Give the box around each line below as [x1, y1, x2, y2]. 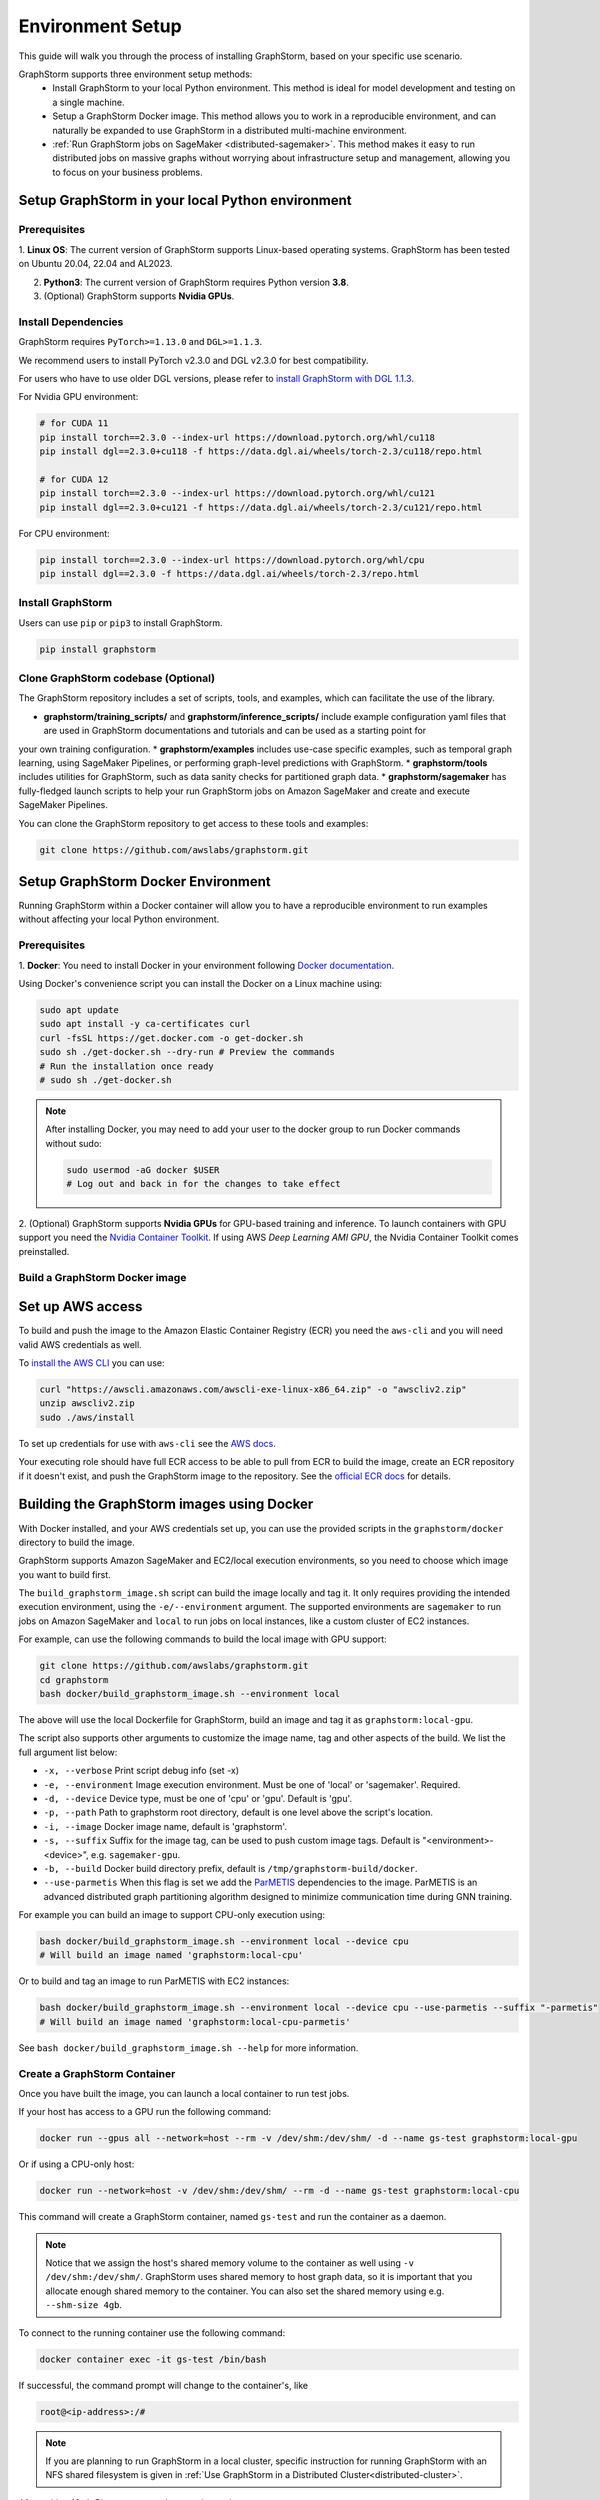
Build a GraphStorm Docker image [18, 1270, 187, 1284]
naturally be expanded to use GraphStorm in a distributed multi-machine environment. [52, 124, 407, 136]
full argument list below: [18, 1746, 118, 1758]
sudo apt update [39, 1004, 120, 1015]
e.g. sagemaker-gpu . [90, 1848, 181, 1860]
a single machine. [52, 96, 125, 108]
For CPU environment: [18, 527, 110, 539]
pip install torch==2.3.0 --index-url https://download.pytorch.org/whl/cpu [39, 554, 425, 565]
